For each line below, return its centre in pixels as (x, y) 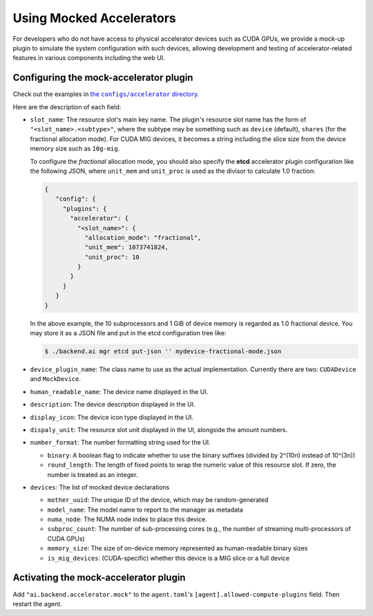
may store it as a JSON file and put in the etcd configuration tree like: (128, 333)
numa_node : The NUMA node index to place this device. (127, 519)
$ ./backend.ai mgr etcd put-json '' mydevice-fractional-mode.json (163, 352)
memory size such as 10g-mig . (75, 149)
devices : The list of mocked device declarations (100, 487)
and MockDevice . (55, 379)
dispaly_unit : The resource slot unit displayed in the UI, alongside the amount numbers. (159, 429)
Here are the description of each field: (67, 106)
